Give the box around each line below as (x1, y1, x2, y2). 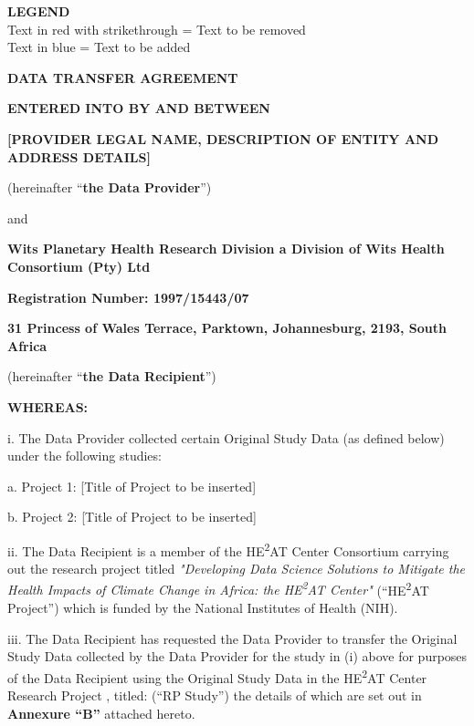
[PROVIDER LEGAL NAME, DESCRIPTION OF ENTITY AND (7, 129, 438, 148)
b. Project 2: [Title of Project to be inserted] (7, 507, 257, 526)
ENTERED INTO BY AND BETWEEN (7, 99, 270, 118)
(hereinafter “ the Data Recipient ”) (7, 367, 216, 386)
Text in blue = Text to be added (7, 37, 191, 57)
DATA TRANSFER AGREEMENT (7, 67, 238, 87)
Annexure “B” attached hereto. (7, 703, 195, 722)
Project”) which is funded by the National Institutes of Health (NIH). (7, 597, 398, 617)
